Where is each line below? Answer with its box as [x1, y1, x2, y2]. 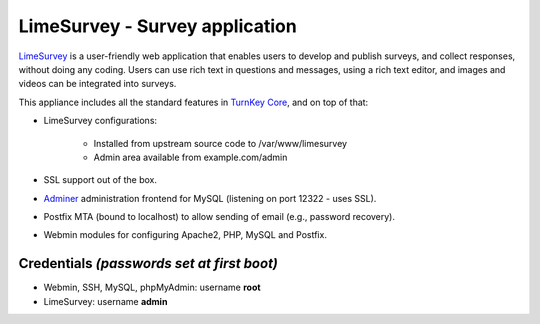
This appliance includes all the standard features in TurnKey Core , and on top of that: [18, 96, 369, 108]
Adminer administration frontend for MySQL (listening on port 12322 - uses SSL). [43, 192, 377, 204]
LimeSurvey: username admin [43, 295, 168, 307]
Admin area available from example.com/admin [93, 151, 288, 163]
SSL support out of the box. [43, 174, 158, 186]
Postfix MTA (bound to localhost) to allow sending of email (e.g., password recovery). [43, 211, 395, 223]
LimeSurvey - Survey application [18, 15, 297, 37]
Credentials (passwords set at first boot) [18, 255, 279, 272]
